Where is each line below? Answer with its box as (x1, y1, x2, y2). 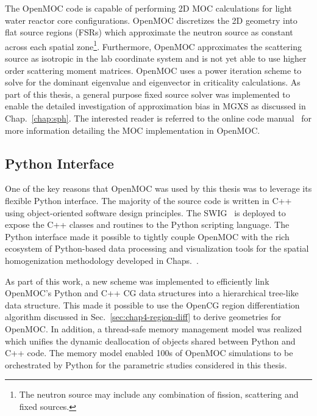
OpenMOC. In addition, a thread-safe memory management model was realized (5, 322, 302, 335)
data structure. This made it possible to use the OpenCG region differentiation (5, 298, 300, 311)
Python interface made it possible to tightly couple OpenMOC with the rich (5, 230, 290, 243)
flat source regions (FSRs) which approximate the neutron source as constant (5, 26, 293, 38)
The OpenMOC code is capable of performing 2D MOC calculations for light (5, 2, 293, 14)
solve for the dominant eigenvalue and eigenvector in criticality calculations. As (5, 76, 301, 89)
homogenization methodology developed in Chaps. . (5, 254, 199, 266)
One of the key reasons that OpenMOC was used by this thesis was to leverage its (5, 182, 312, 195)
